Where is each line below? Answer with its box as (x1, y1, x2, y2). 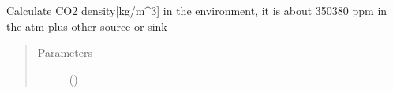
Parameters (37, 44, 92, 61)
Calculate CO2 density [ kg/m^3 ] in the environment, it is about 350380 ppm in (6, 2, 387, 18)
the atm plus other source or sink (6, 17, 167, 34)
